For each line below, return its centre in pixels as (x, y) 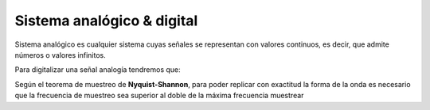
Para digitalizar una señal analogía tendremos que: (98, 70)
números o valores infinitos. (61, 55)
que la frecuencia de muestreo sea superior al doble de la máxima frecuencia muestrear (159, 96)
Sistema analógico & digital (106, 21)
